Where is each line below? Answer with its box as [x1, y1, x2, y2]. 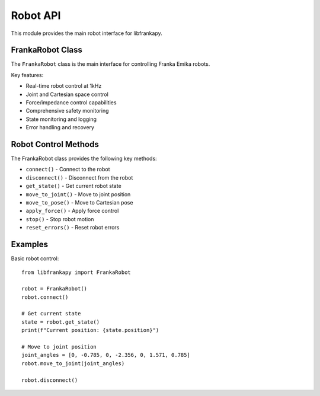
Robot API [11, 9, 61, 22]
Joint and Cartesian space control [25, 91, 109, 98]
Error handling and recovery [25, 124, 95, 131]
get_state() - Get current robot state [25, 183, 121, 190]
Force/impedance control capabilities [25, 99, 117, 106]
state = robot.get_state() [21, 318, 100, 325]
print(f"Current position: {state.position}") [21, 327, 159, 334]
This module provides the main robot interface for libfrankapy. [11, 30, 162, 37]
